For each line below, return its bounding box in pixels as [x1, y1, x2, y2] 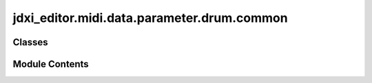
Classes [12, 36, 48, 48]
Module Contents [12, 58, 89, 70]
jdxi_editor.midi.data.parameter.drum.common [12, 10, 289, 25]
